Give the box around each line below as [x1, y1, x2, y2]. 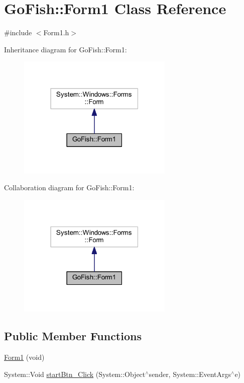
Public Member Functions [4, 328, 142, 344]
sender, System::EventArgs [149, 368, 231, 379]
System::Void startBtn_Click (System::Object [4, 368, 146, 379]
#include [4, 27, 32, 38]
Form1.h [43, 27, 69, 38]
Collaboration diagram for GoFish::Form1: [4, 182, 135, 193]
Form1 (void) [4, 352, 45, 362]
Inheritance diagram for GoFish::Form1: [4, 44, 127, 54]
